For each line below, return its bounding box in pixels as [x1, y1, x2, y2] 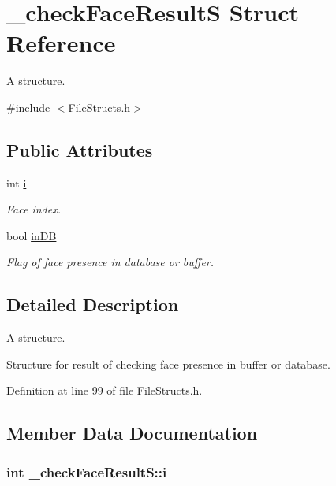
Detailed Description [6, 292, 179, 317]
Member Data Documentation [6, 421, 258, 445]
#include [6, 98, 50, 115]
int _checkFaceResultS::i [6, 462, 167, 481]
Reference [6, 27, 116, 59]
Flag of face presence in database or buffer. [6, 254, 215, 270]
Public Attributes [6, 137, 153, 161]
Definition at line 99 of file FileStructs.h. [6, 382, 203, 399]
